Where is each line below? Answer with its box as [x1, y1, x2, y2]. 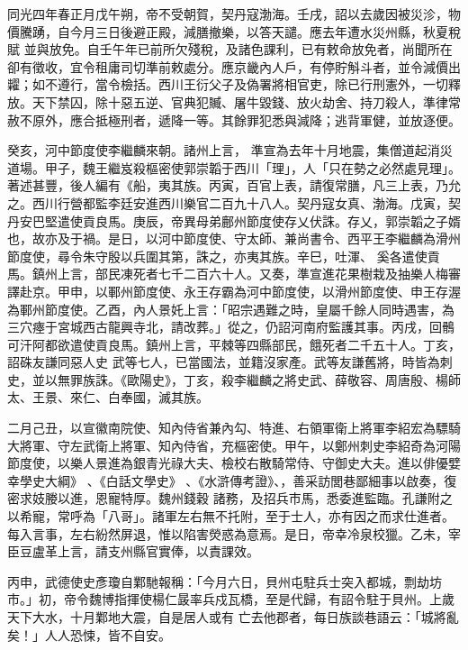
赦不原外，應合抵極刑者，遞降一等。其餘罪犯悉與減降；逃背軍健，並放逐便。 [7, 110, 461, 129]
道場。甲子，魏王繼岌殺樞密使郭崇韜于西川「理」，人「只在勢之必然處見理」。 [7, 158, 461, 177]
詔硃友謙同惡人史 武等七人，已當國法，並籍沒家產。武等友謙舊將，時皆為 [7, 352, 440, 371]
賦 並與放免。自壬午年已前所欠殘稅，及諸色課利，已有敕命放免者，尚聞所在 [7, 40, 453, 59]
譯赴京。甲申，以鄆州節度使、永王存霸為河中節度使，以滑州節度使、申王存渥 [7, 281, 461, 300]
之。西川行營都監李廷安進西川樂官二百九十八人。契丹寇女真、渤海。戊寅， [7, 193, 448, 212]
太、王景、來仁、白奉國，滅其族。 [7, 388, 209, 407]
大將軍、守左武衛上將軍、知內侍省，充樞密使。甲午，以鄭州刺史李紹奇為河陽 [7, 435, 461, 454]
